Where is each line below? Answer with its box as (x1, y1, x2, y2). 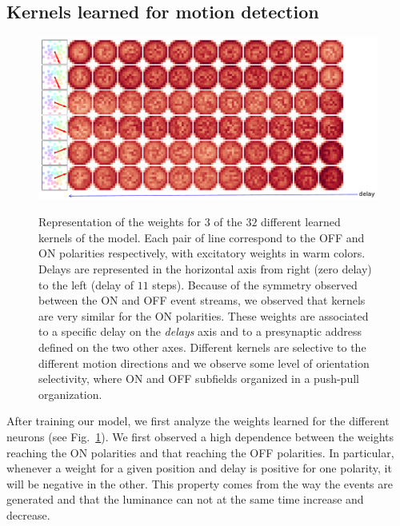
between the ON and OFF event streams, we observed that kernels (38, 292, 366, 309)
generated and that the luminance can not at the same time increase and (6, 491, 364, 508)
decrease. (6, 506, 50, 523)
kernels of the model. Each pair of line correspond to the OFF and (38, 229, 365, 245)
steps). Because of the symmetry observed (152, 276, 358, 293)
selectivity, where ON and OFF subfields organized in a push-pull (38, 370, 359, 387)
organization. (38, 385, 102, 402)
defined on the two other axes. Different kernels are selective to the (38, 339, 366, 356)
